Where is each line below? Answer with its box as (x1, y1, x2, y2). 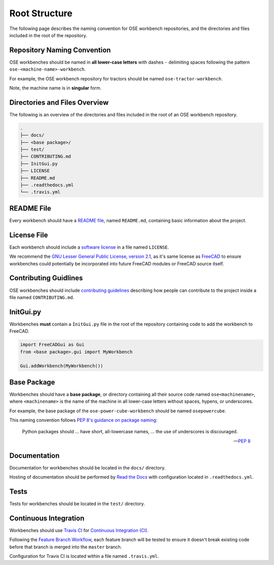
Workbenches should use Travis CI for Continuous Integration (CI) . (9, 527, 149, 533)
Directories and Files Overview (9, 98, 109, 107)
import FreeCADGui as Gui (20, 342, 85, 348)
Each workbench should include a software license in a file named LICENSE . (9, 244, 169, 250)
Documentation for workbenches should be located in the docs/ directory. (9, 464, 166, 470)
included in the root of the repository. (9, 32, 87, 38)
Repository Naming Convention (9, 46, 111, 54)
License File (9, 230, 48, 239)
